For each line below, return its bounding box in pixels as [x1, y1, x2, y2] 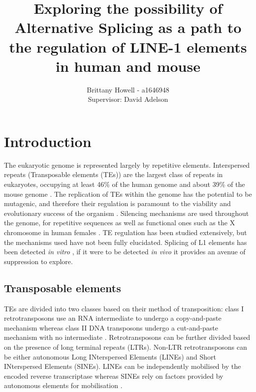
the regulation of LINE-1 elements [9, 36, 247, 57]
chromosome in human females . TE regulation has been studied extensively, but [4, 227, 247, 237]
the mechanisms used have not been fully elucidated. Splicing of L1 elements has [4, 237, 247, 247]
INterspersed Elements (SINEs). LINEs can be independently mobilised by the [4, 361, 241, 371]
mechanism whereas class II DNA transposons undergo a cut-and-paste [4, 322, 218, 332]
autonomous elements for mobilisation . [4, 380, 123, 391]
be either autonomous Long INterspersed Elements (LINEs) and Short [4, 351, 217, 362]
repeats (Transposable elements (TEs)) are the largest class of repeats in [4, 169, 223, 180]
